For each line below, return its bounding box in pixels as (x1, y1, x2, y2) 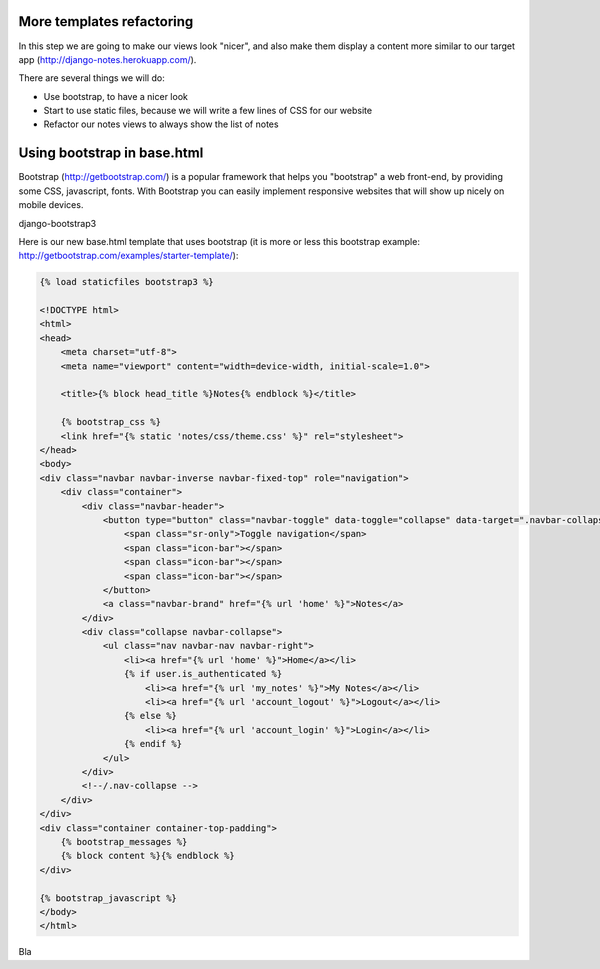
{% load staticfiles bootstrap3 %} (39, 276, 214, 288)
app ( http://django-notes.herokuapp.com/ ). (18, 53, 197, 65)
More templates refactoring (18, 13, 194, 30)
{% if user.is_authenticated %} (123, 668, 283, 680)
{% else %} (123, 710, 177, 722)
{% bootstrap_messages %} (60, 836, 188, 847)
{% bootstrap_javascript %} (39, 892, 177, 904)
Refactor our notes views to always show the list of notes (43, 118, 279, 130)
